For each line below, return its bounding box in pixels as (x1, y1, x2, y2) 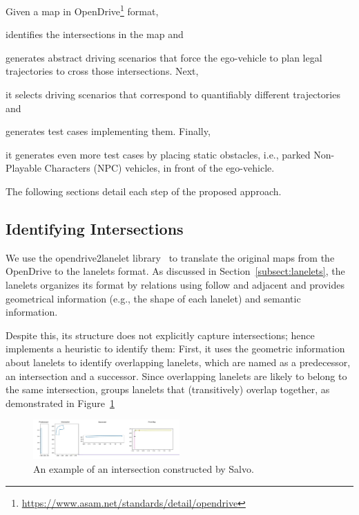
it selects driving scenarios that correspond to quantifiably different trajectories (6, 87, 340, 102)
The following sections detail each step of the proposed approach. (6, 184, 282, 198)
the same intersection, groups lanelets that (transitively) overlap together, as (6, 382, 330, 397)
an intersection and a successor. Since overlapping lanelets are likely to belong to (6, 368, 347, 383)
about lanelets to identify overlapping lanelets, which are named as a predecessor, (6, 354, 351, 369)
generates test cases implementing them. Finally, (6, 124, 211, 138)
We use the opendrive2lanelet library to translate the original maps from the (6, 250, 335, 264)
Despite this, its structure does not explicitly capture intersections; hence (6, 327, 315, 342)
